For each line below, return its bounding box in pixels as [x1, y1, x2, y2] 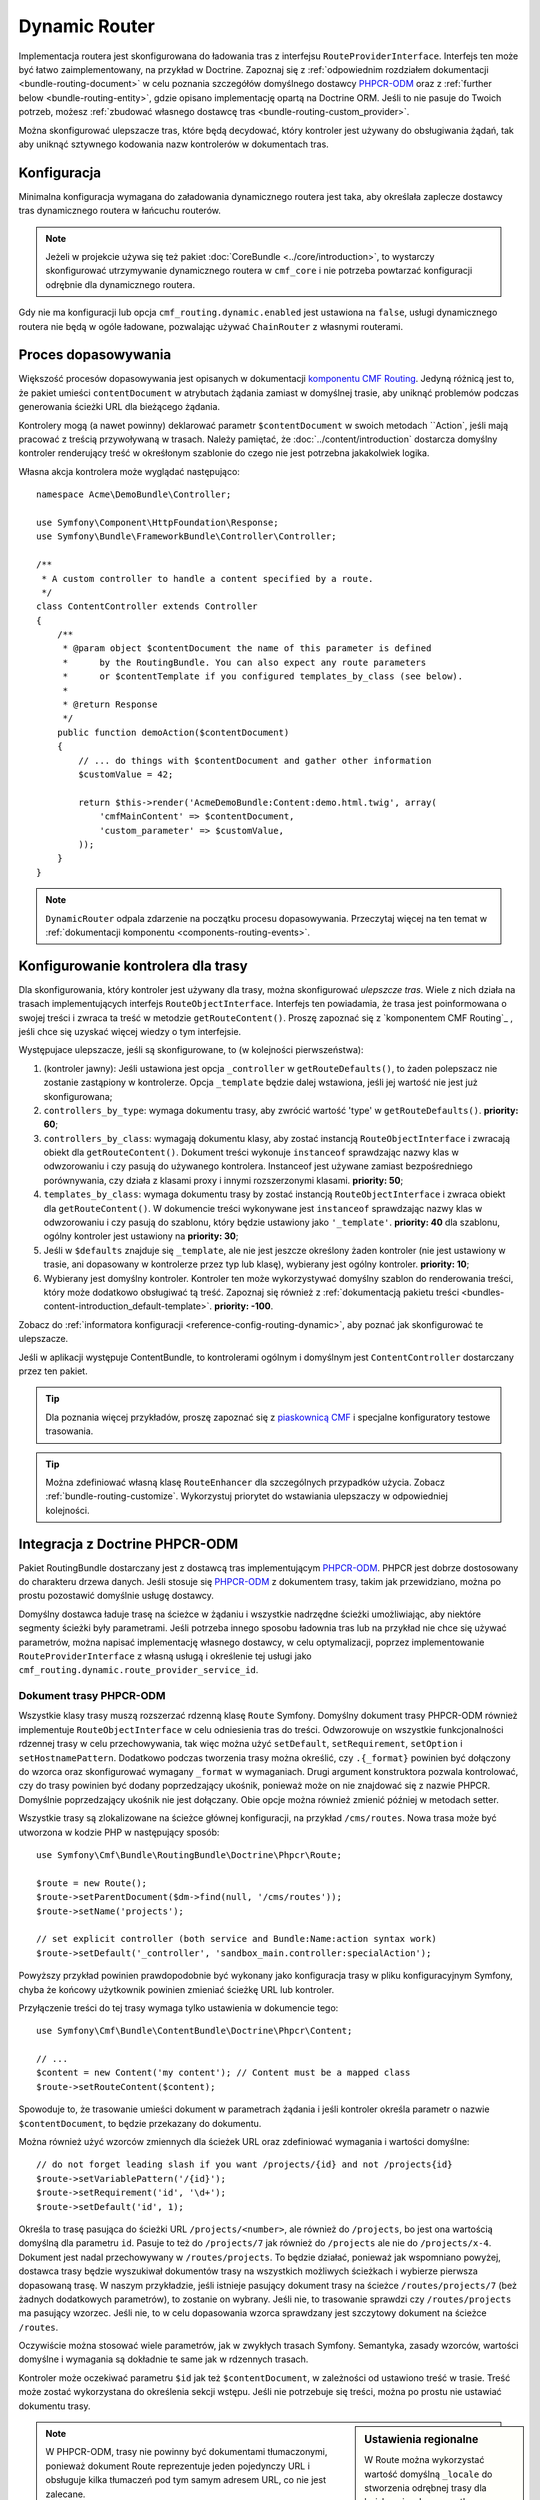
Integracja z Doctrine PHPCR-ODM [18, 1535, 239, 1552]
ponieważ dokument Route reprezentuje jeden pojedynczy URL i [45, 2460, 310, 2472]
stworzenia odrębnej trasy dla [364, 2482, 487, 2494]
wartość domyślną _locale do [364, 2468, 493, 2480]
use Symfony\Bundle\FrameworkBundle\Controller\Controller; [36, 531, 337, 542]
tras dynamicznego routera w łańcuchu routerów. [18, 205, 222, 217]
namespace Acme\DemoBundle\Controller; [36, 489, 232, 500]
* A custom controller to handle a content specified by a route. [41, 573, 374, 584]
